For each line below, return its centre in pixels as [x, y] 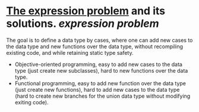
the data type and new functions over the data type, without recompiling [94, 46]
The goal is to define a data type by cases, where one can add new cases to [99, 40]
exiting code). [31, 102]
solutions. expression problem [83, 24]
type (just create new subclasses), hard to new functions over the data [101, 70]
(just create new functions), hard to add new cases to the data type [97, 89]
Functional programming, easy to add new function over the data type [100, 83]
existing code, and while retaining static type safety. [70, 52]
